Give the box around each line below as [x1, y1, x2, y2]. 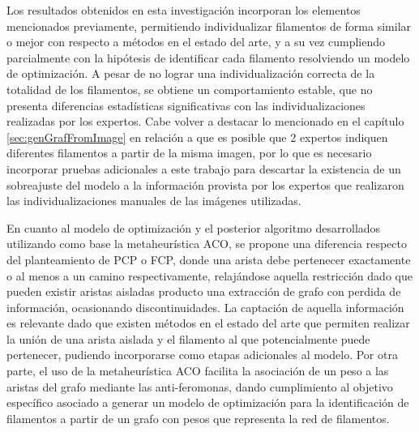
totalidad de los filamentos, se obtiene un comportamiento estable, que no [6, 80, 373, 97]
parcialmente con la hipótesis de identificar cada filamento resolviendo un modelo [6, 49, 410, 66]
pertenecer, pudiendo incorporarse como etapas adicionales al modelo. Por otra [6, 346, 398, 363]
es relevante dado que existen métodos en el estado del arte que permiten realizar [6, 314, 410, 331]
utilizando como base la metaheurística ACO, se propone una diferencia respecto [6, 235, 407, 252]
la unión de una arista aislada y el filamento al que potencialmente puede [6, 330, 370, 347]
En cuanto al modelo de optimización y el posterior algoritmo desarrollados [6, 219, 381, 236]
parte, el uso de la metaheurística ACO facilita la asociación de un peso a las [6, 362, 389, 379]
